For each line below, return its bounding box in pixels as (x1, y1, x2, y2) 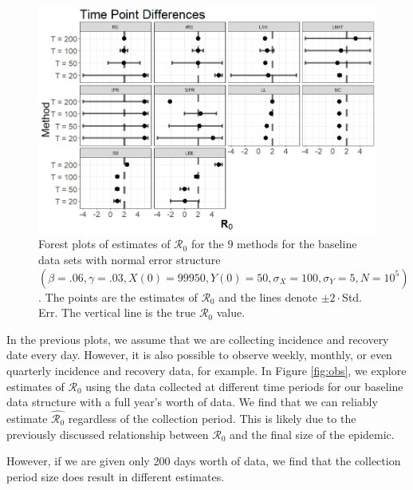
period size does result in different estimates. (6, 468, 225, 484)
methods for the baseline (237, 235, 357, 252)
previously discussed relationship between (6, 425, 209, 442)
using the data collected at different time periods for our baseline (85, 377, 403, 394)
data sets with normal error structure (38, 251, 221, 268)
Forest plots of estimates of (38, 235, 171, 252)
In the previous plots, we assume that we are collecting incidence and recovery (6, 330, 389, 347)
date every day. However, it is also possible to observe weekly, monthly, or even (6, 346, 392, 363)
